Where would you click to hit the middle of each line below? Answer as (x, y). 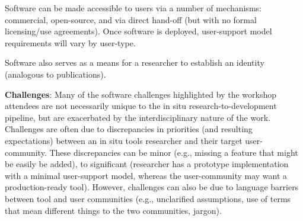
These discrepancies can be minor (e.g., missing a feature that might (174, 152)
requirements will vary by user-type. (70, 42)
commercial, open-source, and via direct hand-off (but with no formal (131, 19)
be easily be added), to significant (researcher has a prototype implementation (147, 164)
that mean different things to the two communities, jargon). (113, 210)
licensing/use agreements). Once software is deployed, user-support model (138, 31)
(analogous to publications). (55, 74)
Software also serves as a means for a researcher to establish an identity (135, 63)
